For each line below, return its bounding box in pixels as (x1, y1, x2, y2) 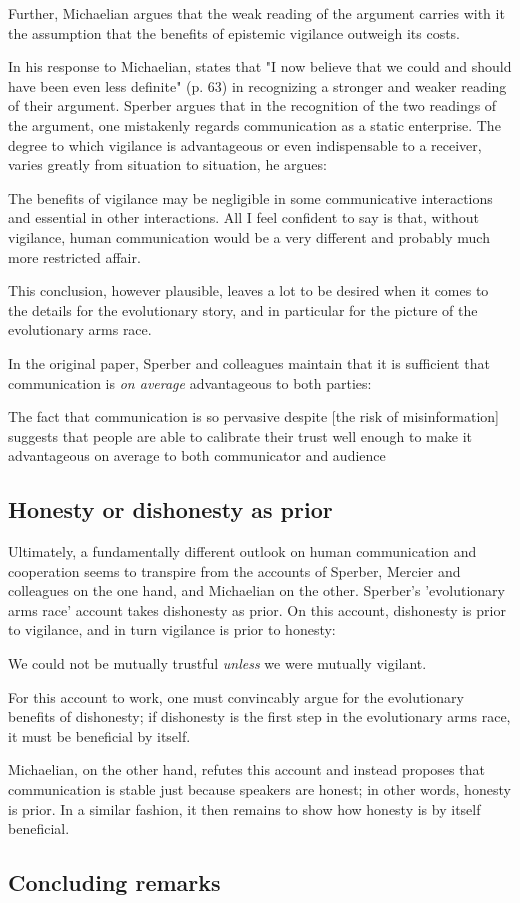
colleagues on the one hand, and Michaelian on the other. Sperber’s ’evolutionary (8, 580, 505, 601)
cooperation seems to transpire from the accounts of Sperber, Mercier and (8, 560, 461, 581)
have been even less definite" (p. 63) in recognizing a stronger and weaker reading (8, 75, 507, 96)
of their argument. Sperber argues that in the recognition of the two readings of (8, 95, 497, 116)
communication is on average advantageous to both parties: (8, 372, 372, 393)
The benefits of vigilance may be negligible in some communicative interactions (8, 187, 493, 208)
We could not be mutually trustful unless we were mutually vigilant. (8, 653, 427, 674)
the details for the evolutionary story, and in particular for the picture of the (8, 299, 478, 320)
